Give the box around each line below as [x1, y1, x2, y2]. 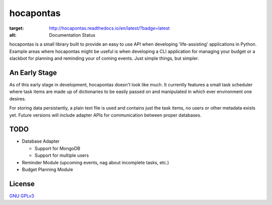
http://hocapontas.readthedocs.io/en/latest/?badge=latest [49, 25, 170, 31]
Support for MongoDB [34, 145, 81, 151]
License [9, 179, 35, 188]
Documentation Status [49, 32, 96, 38]
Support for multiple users [34, 152, 89, 158]
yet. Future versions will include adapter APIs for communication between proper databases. [9, 112, 201, 118]
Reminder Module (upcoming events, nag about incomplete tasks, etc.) [22, 159, 169, 165]
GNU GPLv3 [9, 192, 35, 198]
